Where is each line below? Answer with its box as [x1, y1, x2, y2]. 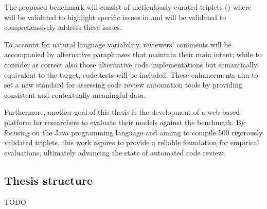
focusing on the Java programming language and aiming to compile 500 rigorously [4, 127, 263, 137]
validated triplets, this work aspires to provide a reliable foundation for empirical [4, 137, 259, 148]
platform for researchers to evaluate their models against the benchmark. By [4, 116, 245, 127]
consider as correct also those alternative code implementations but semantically [4, 59, 258, 69]
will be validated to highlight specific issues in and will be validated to [4, 11, 226, 22]
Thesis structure [4, 172, 93, 188]
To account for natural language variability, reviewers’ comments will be [4, 39, 232, 49]
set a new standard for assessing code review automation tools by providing [4, 79, 242, 90]
